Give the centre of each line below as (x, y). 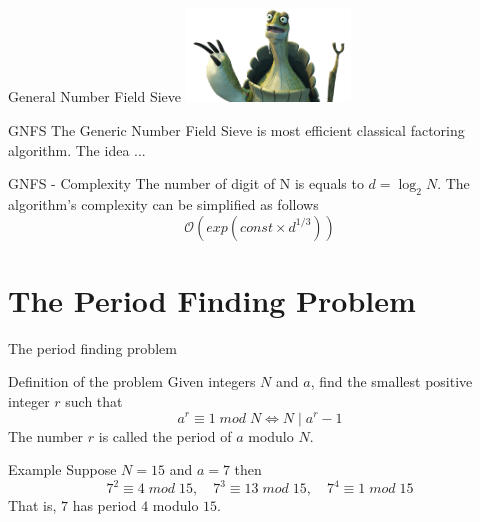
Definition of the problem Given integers (132, 381)
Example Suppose (62, 469)
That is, (32, 505)
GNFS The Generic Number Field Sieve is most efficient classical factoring (236, 130)
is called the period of (165, 435)
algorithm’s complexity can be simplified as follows (163, 204)
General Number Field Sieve (95, 96)
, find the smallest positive (391, 381)
